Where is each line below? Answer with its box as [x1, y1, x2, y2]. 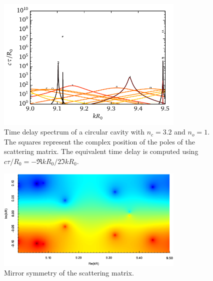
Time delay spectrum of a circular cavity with [4, 126, 144, 137]
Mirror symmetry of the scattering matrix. [4, 267, 134, 278]
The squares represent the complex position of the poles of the [4, 136, 195, 146]
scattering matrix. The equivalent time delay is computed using [4, 146, 198, 156]
